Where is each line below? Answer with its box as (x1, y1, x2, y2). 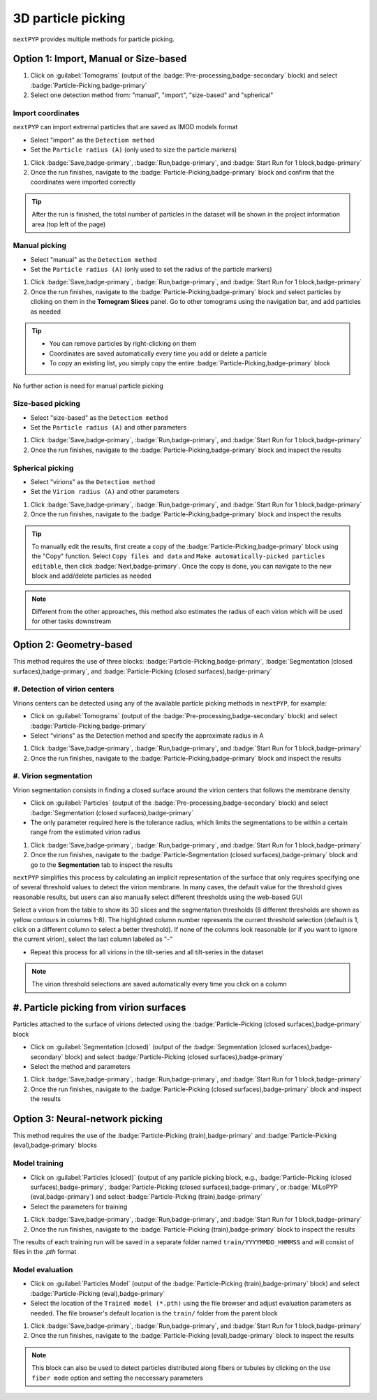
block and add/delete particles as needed (31, 571, 151, 580)
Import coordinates (13, 108, 80, 118)
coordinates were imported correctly (30, 178, 136, 187)
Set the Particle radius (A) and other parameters (30, 423, 187, 432)
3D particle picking (13, 10, 126, 26)
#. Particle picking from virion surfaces (13, 1002, 186, 1014)
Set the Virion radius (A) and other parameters (30, 488, 179, 496)
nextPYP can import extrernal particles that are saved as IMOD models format (13, 123, 238, 131)
